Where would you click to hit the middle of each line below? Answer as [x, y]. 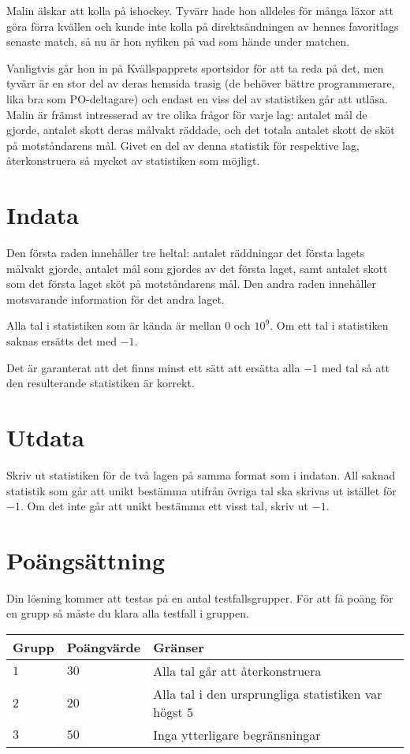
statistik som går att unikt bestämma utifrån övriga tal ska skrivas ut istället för [201, 490]
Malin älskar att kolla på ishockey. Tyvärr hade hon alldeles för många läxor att [200, 10]
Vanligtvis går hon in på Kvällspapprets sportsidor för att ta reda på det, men [195, 67]
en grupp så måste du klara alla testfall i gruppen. [128, 613]
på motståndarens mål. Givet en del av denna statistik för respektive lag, [183, 145]
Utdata [46, 437]
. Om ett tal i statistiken [329, 325]
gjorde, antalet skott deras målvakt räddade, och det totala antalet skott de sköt [201, 130]
